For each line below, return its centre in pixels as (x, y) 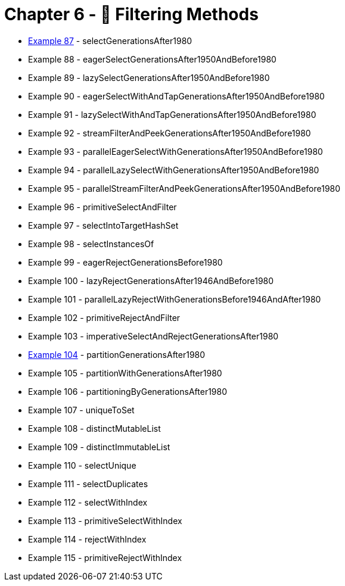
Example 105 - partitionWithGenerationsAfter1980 (125, 373)
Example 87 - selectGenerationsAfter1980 (110, 40)
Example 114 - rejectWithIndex (87, 539)
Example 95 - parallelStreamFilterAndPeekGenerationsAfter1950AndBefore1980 (184, 188)
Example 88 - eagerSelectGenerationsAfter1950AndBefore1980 (152, 59)
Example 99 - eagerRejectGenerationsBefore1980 (125, 262)
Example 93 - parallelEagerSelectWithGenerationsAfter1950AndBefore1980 (175, 151)
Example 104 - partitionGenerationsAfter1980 (117, 354)
